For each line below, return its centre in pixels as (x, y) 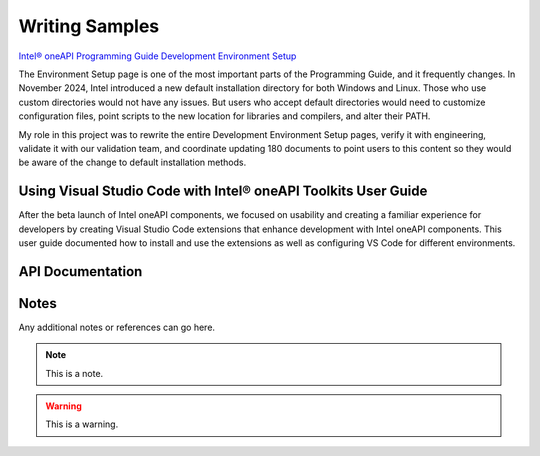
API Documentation (80, 271)
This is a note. (74, 373)
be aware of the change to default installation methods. (132, 162)
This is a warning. (82, 424)
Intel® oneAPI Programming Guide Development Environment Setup (157, 56)
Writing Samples (89, 26)
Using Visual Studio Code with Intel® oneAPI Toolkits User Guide (223, 191)
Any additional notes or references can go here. (116, 327)
